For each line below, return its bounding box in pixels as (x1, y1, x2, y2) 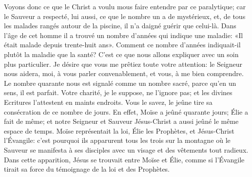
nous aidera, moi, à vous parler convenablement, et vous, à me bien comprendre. (4, 68, 244, 79)
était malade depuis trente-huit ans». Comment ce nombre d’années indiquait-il (4, 39, 241, 50)
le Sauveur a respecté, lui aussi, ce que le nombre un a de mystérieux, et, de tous (4, 11, 246, 21)
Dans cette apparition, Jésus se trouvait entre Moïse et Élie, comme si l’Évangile (4, 154, 245, 164)
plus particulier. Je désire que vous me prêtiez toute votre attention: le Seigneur (4, 59, 243, 69)
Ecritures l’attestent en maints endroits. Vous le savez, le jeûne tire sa (4, 97, 213, 107)
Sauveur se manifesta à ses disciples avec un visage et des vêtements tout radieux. (4, 144, 249, 155)
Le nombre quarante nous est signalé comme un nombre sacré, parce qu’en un (4, 78, 236, 88)
